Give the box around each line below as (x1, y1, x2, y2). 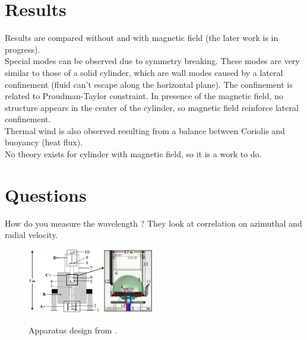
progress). (5, 43, 40, 55)
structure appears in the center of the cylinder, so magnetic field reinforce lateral (5, 101, 299, 113)
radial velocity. (5, 228, 58, 241)
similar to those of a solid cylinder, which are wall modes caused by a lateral (5, 66, 283, 78)
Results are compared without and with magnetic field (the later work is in (5, 31, 278, 44)
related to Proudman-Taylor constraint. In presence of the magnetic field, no (5, 90, 283, 102)
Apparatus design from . (29, 323, 117, 336)
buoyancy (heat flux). (5, 136, 83, 148)
